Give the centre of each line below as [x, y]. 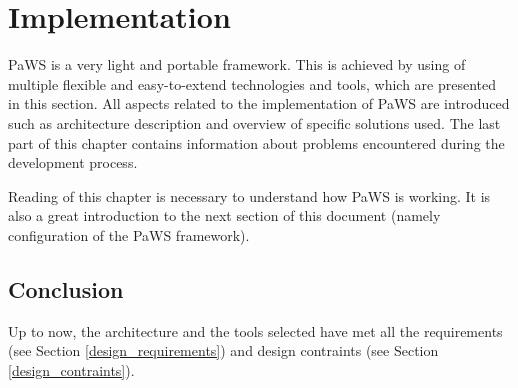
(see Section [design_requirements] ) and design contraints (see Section [223, 350]
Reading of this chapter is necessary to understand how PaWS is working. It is [249, 195]
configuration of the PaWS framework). [129, 234]
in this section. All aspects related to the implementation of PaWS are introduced [259, 103]
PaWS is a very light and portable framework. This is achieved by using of [237, 64]
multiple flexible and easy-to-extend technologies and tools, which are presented [252, 83]
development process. [73, 162]
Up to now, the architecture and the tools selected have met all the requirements [255, 330]
